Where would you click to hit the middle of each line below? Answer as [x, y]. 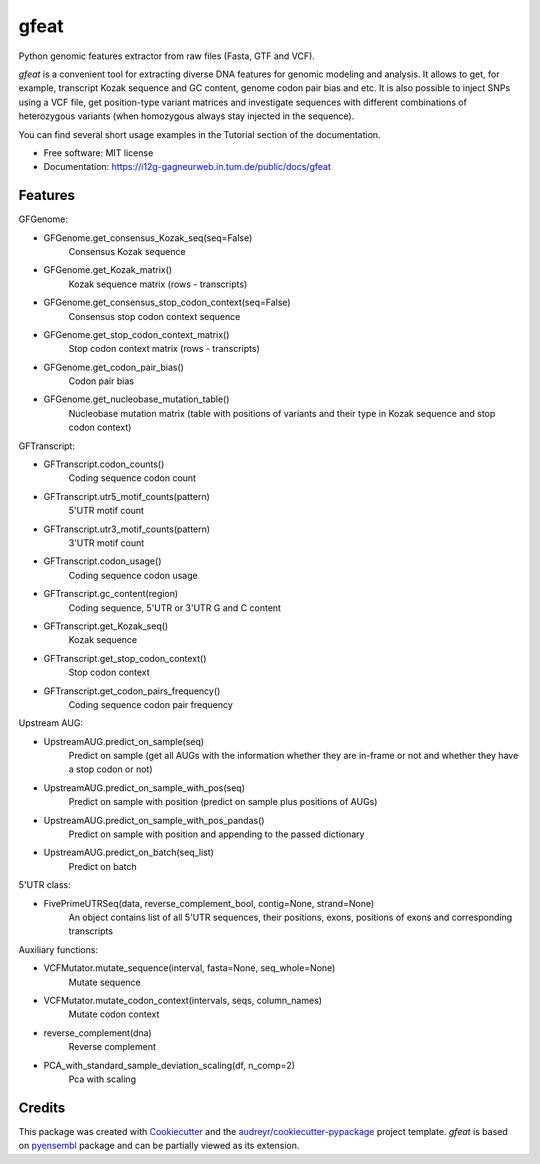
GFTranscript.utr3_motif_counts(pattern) [126, 529]
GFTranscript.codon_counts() [104, 464]
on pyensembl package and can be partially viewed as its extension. [159, 1146]
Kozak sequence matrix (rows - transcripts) [158, 284]
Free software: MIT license [98, 152]
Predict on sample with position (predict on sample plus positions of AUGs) [223, 802]
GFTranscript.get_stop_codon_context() [125, 658]
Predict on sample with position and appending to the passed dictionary [216, 834]
